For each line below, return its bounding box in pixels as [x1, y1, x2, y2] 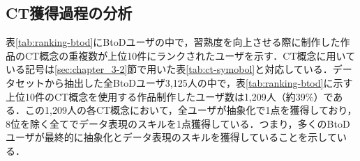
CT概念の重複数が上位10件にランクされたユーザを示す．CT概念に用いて [24, 48, 356, 62]
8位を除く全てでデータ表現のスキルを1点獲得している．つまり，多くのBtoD [6, 116, 350, 130]
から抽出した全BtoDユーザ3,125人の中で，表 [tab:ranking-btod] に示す [44, 75, 353, 90]
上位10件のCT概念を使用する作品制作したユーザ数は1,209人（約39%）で [6, 89, 333, 103]
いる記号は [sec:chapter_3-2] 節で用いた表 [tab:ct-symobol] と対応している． [6, 62, 333, 76]
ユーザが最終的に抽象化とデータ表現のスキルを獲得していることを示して [6, 130, 337, 144]
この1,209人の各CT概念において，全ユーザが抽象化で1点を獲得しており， [24, 103, 357, 117]
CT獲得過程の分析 [6, 2, 133, 24]
